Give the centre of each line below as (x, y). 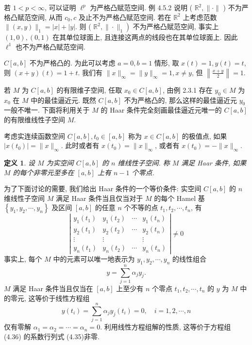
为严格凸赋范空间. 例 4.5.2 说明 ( (141, 7)
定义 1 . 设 (19, 162)
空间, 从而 (47, 17)
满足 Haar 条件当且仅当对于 (99, 198)
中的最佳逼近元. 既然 (63, 100)
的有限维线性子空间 (34, 119)
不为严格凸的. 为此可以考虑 (72, 63)
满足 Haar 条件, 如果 (214, 162)
